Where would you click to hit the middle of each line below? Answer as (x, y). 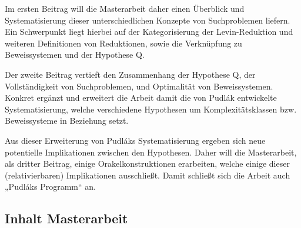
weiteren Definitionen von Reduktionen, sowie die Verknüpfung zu (123, 43)
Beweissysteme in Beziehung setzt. (67, 120)
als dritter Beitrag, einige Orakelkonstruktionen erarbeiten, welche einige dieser (147, 163)
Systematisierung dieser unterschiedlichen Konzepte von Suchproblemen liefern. (148, 20)
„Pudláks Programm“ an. (50, 186)
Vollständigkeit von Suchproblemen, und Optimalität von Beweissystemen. (139, 86)
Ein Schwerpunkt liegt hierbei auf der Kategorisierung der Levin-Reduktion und (149, 32)
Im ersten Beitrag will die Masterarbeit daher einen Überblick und (125, 8)
